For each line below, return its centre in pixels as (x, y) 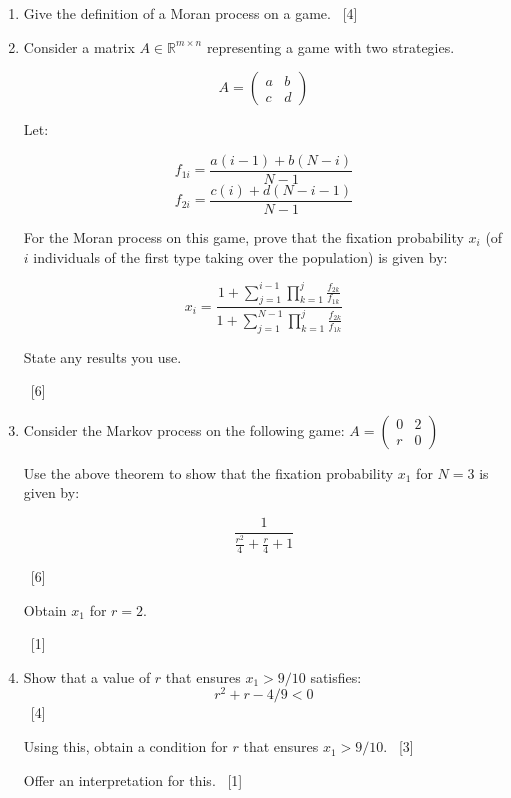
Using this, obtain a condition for (125, 746)
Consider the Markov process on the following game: (184, 429)
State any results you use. (102, 356)
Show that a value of (87, 676)
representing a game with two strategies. (330, 46)
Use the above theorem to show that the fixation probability (208, 472)
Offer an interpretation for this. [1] (133, 779)
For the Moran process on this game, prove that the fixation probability (243, 236)
